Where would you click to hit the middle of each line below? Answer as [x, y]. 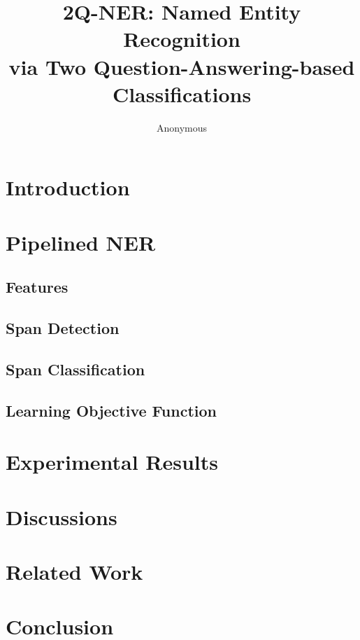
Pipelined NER [81, 242]
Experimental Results [112, 462]
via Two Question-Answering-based [182, 66]
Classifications [182, 93]
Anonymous [182, 127]
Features [37, 287]
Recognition [182, 39]
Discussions [62, 516]
